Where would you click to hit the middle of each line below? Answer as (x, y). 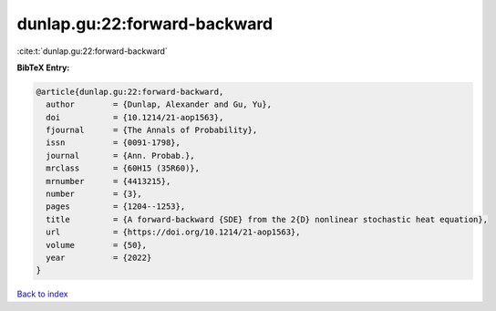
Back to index (42, 294)
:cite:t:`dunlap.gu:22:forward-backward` (92, 51)
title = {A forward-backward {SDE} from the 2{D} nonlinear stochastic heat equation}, (267, 219)
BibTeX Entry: (43, 67)
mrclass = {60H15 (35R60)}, (123, 168)
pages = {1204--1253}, (116, 207)
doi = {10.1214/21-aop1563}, (135, 117)
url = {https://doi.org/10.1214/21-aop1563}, (173, 232)
